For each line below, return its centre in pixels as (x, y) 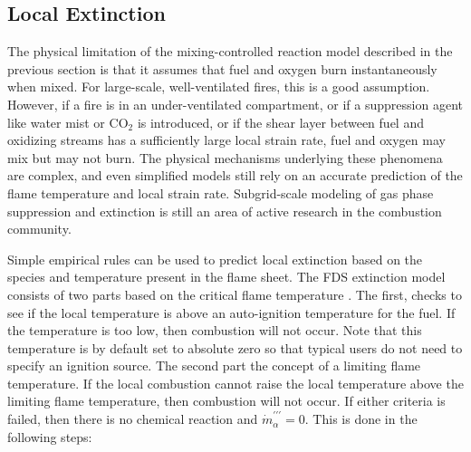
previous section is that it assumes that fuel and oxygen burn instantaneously (222, 68)
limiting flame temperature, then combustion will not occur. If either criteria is (226, 401)
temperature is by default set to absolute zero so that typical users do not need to (235, 347)
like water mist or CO (68, 122)
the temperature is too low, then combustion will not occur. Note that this (215, 330)
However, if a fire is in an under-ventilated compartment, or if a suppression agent (235, 104)
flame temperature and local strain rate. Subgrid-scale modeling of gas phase (221, 192)
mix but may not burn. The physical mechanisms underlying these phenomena (225, 157)
